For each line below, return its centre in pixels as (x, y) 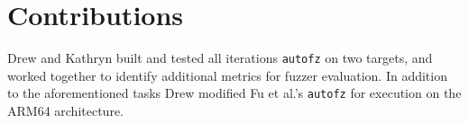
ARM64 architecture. (65, 111)
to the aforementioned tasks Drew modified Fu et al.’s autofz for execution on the (234, 93)
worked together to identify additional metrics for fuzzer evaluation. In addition (227, 75)
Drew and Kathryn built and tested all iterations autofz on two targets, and (220, 58)
